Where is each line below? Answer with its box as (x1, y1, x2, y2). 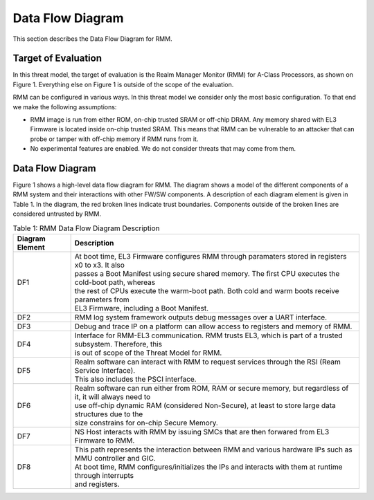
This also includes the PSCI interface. (74, 374, 197, 384)
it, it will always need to (74, 392, 151, 402)
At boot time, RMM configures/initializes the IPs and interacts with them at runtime (74, 462, 343, 472)
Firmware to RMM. (74, 436, 135, 445)
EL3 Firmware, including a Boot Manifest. (74, 304, 209, 313)
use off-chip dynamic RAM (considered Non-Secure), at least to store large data (74, 401, 336, 411)
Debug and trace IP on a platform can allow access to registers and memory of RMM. (74, 322, 353, 331)
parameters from (74, 295, 130, 304)
